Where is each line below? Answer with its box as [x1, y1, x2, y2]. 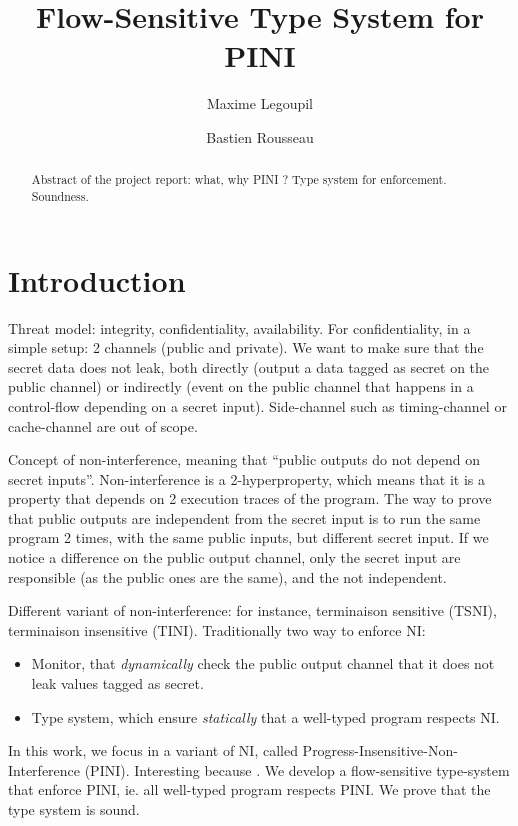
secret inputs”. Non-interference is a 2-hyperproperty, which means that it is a [8, 468, 485, 489]
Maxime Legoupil [207, 93, 313, 114]
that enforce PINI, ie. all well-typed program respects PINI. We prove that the [8, 779, 491, 800]
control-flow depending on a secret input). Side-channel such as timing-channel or [8, 395, 507, 416]
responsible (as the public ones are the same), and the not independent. [8, 566, 447, 587]
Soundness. [31, 187, 89, 204]
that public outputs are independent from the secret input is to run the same [8, 507, 481, 528]
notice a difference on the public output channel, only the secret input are [8, 547, 461, 568]
